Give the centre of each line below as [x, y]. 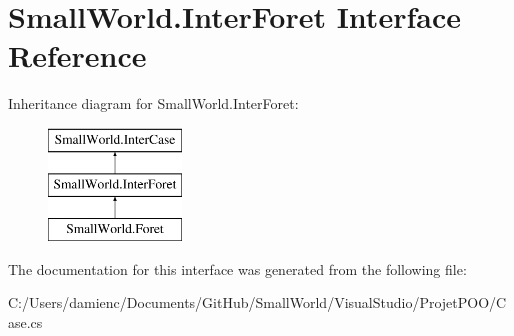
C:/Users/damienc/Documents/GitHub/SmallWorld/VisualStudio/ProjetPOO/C [257, 302]
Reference [77, 55]
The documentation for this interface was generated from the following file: [237, 268]
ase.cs [25, 322]
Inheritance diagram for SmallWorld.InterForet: [153, 103]
